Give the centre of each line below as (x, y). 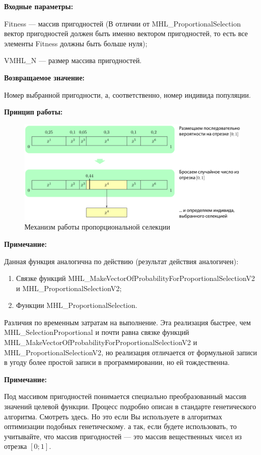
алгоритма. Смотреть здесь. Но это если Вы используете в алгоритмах (113, 416)
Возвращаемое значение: (45, 77)
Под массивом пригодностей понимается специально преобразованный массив (125, 396)
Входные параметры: (39, 6)
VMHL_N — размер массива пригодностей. (73, 60)
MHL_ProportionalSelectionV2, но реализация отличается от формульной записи (130, 352)
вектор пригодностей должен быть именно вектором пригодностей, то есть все (126, 33)
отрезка (16, 446)
